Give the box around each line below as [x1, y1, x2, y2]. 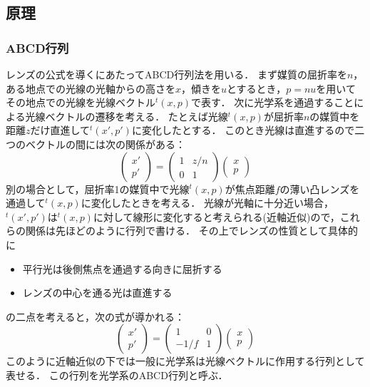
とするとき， [227, 81, 287, 96]
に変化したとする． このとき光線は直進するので [131, 123, 355, 138]
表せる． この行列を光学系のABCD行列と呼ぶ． [6, 367, 228, 382]
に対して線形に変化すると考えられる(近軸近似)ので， [93, 209, 340, 224]
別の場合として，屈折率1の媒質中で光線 [6, 181, 190, 196]
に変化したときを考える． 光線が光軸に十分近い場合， [81, 195, 334, 210]
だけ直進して [30, 123, 91, 138]
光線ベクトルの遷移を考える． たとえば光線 [25, 108, 228, 123]
